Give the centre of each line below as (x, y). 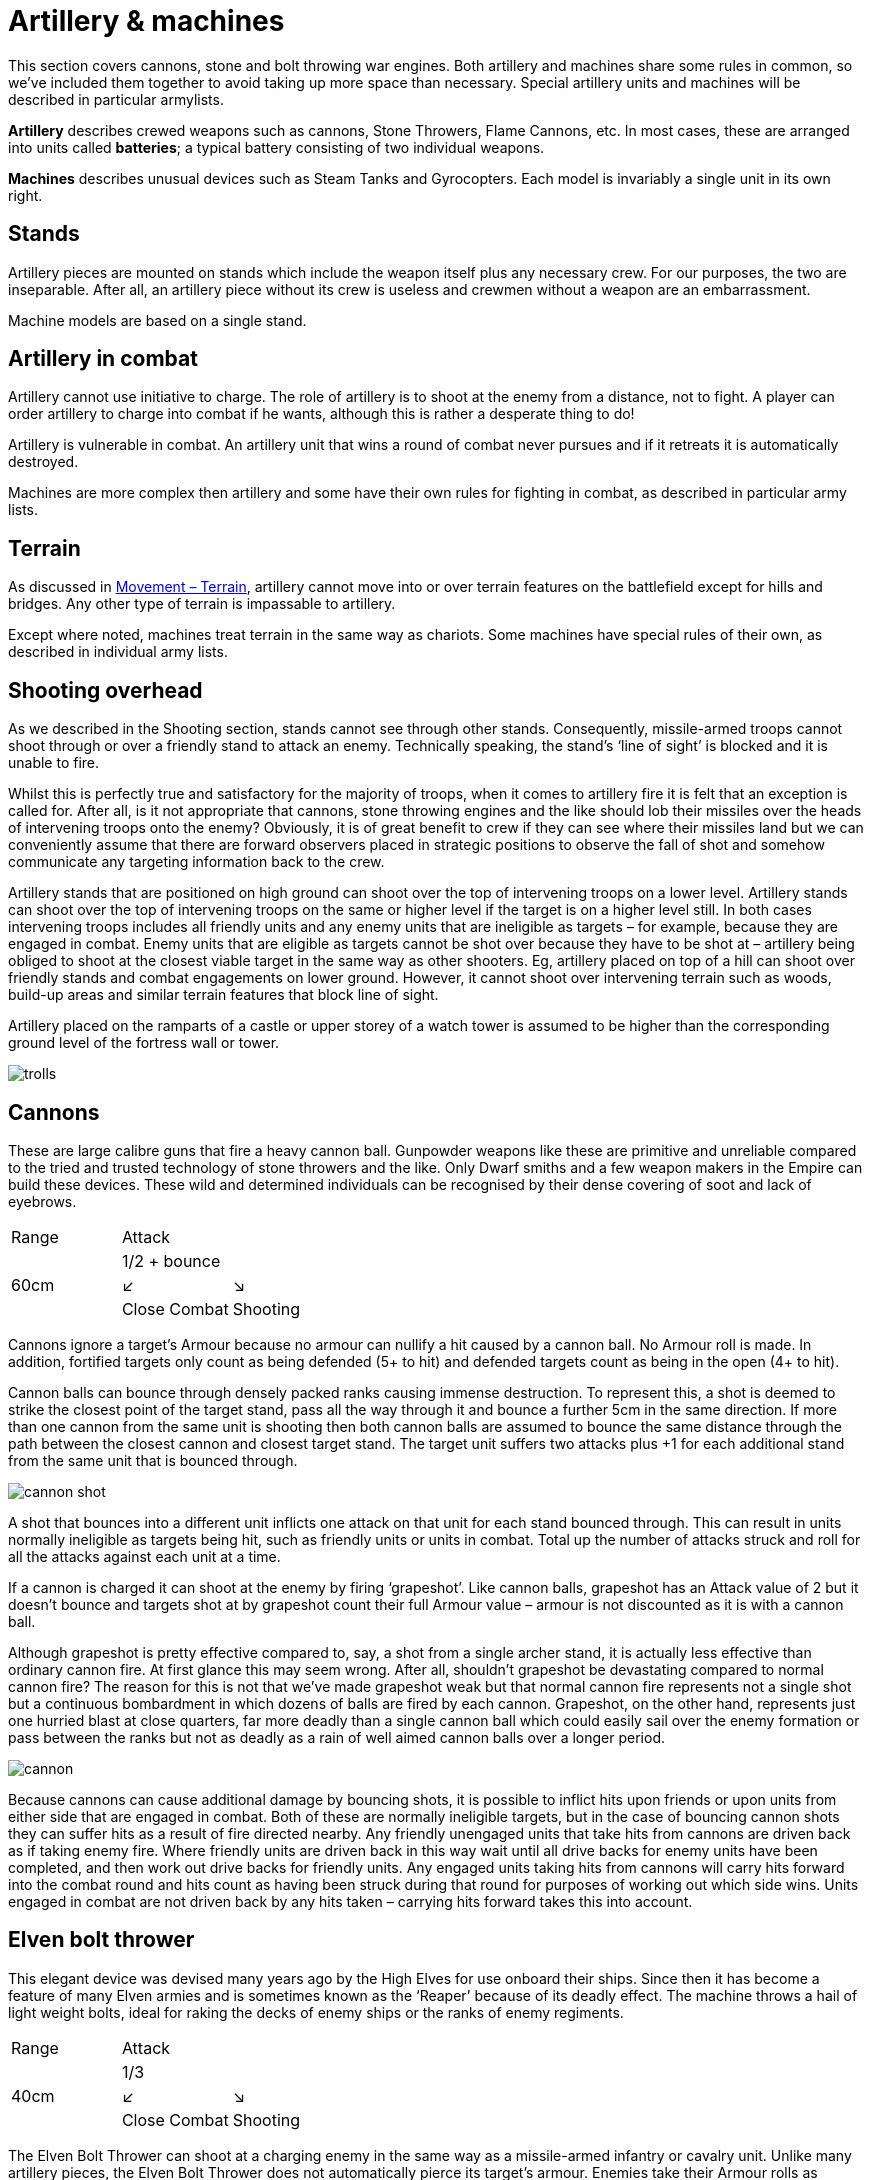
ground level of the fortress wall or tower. (144, 1043)
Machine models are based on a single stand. (157, 320)
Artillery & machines (146, 21)
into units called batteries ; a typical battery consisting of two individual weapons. (276, 147)
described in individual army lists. (118, 652)
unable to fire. (54, 763)
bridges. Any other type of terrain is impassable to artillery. (202, 604)
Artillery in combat (103, 359)
